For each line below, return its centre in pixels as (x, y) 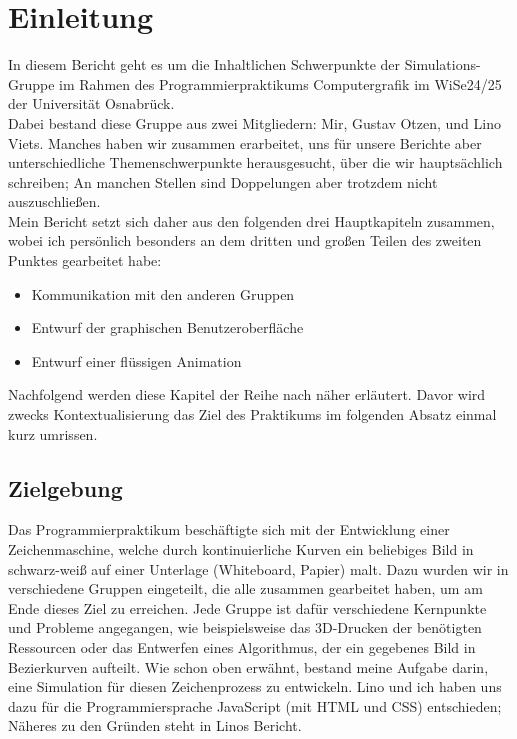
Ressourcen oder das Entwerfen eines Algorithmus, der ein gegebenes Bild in (242, 646)
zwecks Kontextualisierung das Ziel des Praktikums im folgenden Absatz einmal (252, 414)
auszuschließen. (54, 201)
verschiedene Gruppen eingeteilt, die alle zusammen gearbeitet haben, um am (245, 588)
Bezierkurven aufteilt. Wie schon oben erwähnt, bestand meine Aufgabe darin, (248, 666)
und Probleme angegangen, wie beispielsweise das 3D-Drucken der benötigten (245, 627)
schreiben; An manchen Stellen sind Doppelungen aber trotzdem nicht (223, 181)
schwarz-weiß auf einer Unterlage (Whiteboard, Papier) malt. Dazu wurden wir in (258, 568)
